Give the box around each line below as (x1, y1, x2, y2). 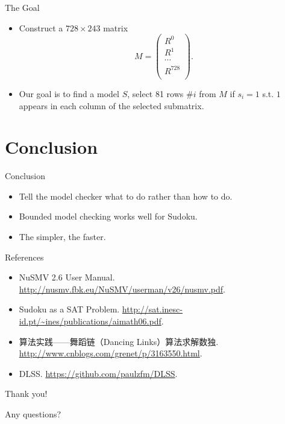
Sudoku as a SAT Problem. (19, 303, 120, 315)
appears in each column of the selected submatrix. (19, 99, 204, 112)
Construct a (19, 21, 63, 34)
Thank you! (5, 387, 48, 400)
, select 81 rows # (127, 87, 193, 100)
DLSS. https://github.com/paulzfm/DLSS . (19, 367, 178, 379)
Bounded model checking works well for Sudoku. (19, 210, 198, 223)
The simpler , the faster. (19, 230, 106, 242)
